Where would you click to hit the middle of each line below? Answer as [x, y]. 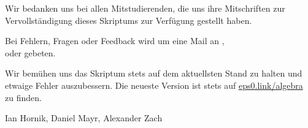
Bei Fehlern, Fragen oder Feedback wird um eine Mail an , [115, 41]
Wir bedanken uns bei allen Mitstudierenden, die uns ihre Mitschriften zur [145, 8]
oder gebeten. [30, 52]
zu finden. [23, 97]
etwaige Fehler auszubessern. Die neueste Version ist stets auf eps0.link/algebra [154, 85]
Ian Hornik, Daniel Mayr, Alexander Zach [84, 118]
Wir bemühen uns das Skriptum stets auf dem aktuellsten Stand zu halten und [154, 73]
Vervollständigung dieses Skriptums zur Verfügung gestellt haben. [129, 20]
